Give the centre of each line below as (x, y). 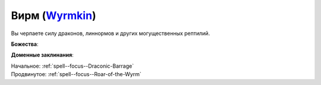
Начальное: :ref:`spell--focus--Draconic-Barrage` (72, 66)
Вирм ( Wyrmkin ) (53, 15)
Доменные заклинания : (42, 55)
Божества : (25, 44)
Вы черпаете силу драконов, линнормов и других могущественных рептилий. (111, 33)
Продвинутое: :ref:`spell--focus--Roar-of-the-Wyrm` (76, 74)
